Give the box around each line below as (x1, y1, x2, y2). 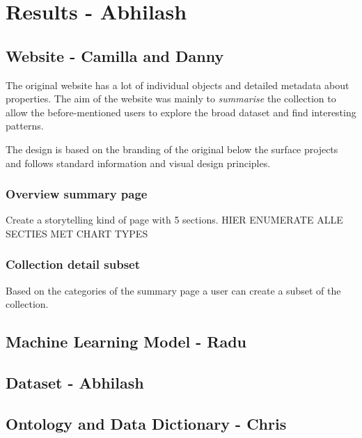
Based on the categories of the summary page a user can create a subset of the (6, 283, 341, 297)
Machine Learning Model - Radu (6, 331, 247, 352)
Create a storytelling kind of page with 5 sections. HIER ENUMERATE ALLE (6, 212, 343, 227)
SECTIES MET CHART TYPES (6, 226, 148, 240)
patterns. (6, 118, 44, 133)
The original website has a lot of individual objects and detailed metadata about (6, 77, 349, 92)
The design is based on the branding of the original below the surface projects (6, 141, 338, 156)
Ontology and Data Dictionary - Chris (6, 412, 287, 434)
